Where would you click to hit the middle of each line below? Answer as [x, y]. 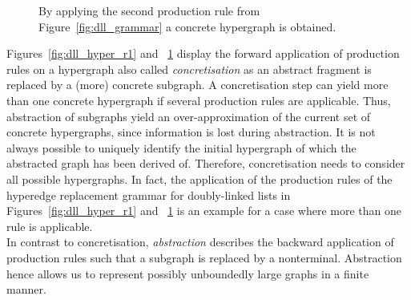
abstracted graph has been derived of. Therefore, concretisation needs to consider [206, 163]
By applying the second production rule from [149, 10]
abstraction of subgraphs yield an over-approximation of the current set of [189, 116]
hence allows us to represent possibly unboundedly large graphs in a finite [188, 273]
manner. [26, 289]
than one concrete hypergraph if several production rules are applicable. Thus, [199, 100]
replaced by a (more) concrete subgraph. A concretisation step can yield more [197, 85]
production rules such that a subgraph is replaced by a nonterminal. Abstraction [204, 257]
